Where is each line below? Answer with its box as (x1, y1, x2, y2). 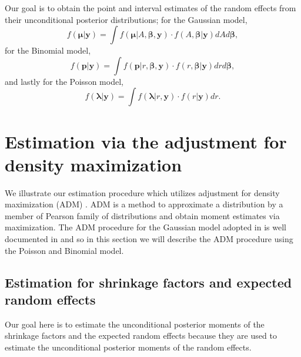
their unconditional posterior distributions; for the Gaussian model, (5, 13, 248, 25)
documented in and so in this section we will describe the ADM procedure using (5, 233, 293, 245)
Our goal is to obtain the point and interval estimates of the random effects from (5, 2, 296, 14)
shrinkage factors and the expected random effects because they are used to (5, 329, 277, 342)
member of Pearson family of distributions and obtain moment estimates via (5, 209, 280, 222)
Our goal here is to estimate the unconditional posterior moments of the (5, 318, 265, 330)
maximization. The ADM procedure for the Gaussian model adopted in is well (5, 221, 286, 233)
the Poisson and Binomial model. (5, 244, 124, 256)
